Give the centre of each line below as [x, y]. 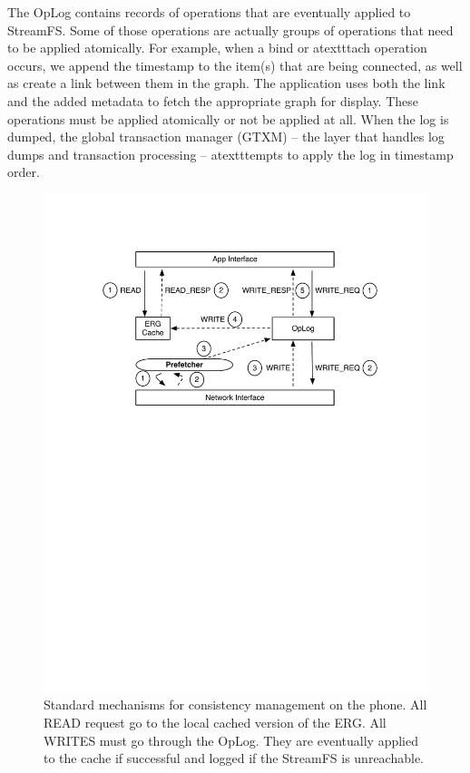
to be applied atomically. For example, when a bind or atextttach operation [217, 48]
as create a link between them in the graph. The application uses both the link [226, 83]
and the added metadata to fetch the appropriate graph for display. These [213, 100]
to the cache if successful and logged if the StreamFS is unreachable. [234, 758]
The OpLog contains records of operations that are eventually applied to [209, 12]
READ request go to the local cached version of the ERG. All [215, 723]
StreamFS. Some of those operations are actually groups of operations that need [230, 29]
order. [24, 172]
